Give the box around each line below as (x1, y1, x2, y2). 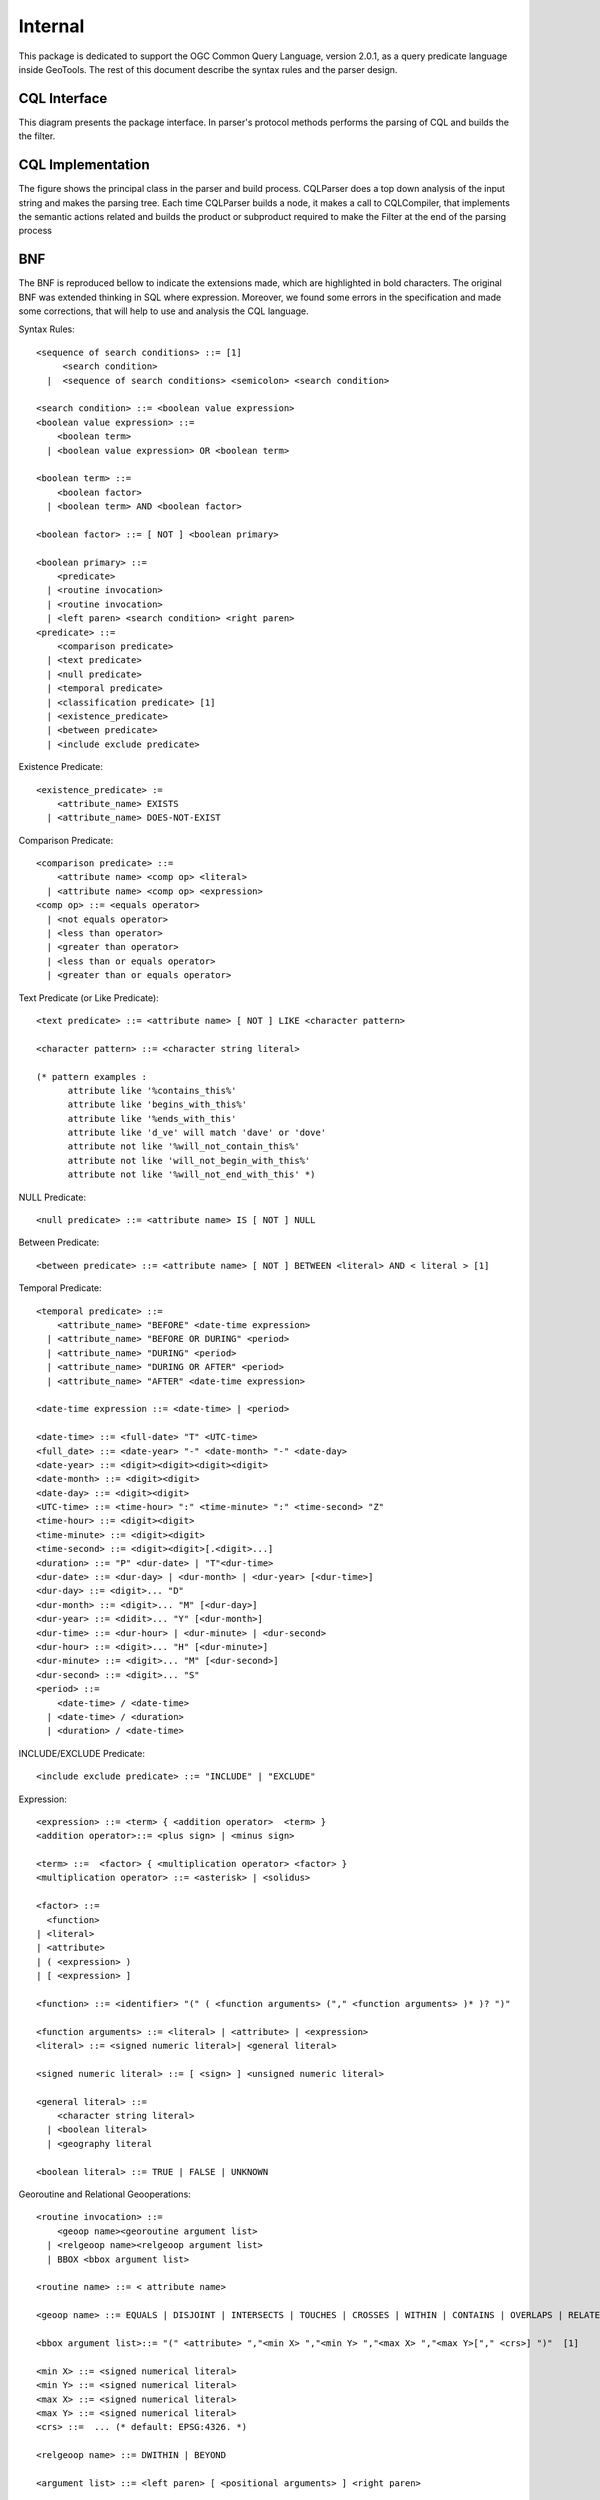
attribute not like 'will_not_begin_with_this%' (67, 1155, 311, 1166)
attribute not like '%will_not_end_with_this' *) (67, 1169, 316, 1180)
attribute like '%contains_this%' (67, 1085, 237, 1096)
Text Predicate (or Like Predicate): (18, 991, 159, 1004)
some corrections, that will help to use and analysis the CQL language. (18, 305, 309, 317)
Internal (18, 15, 85, 37)
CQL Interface (18, 90, 108, 107)
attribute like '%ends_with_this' (67, 1113, 237, 1124)
